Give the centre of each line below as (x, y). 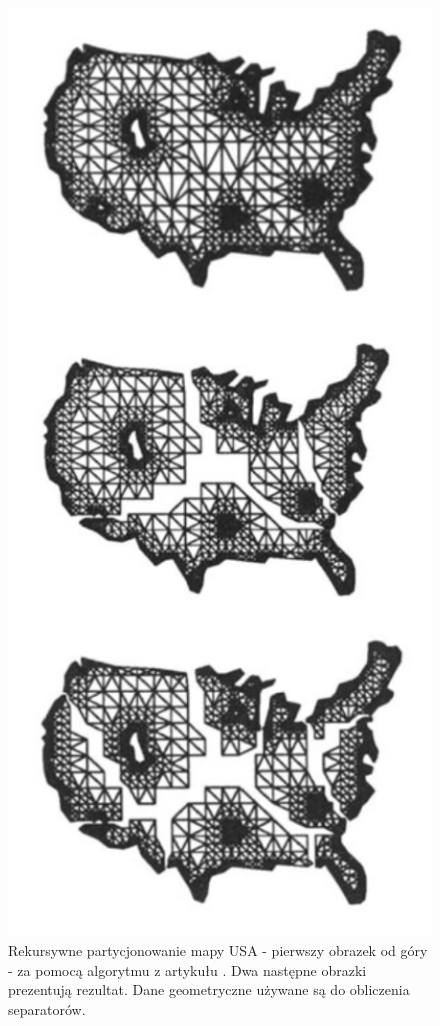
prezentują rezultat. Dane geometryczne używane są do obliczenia (209, 989)
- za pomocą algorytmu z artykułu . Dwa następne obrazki (187, 969)
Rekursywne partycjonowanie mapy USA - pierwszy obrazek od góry (218, 949)
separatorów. (47, 1008)
